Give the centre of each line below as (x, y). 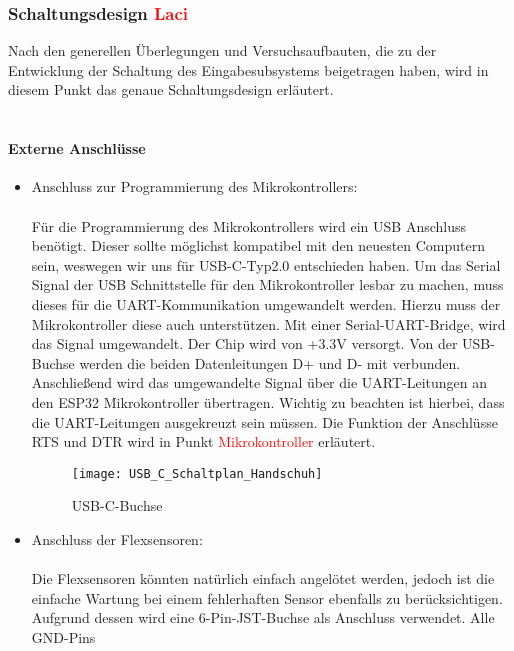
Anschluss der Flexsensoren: (117, 538)
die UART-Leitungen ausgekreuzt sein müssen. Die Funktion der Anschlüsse (264, 421)
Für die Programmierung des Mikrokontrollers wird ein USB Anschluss (249, 225)
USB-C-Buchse (117, 505)
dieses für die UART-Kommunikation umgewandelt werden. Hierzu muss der (266, 303)
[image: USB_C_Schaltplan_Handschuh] (197, 473)
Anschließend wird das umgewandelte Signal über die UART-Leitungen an (259, 382)
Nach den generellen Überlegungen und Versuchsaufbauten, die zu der (222, 50)
